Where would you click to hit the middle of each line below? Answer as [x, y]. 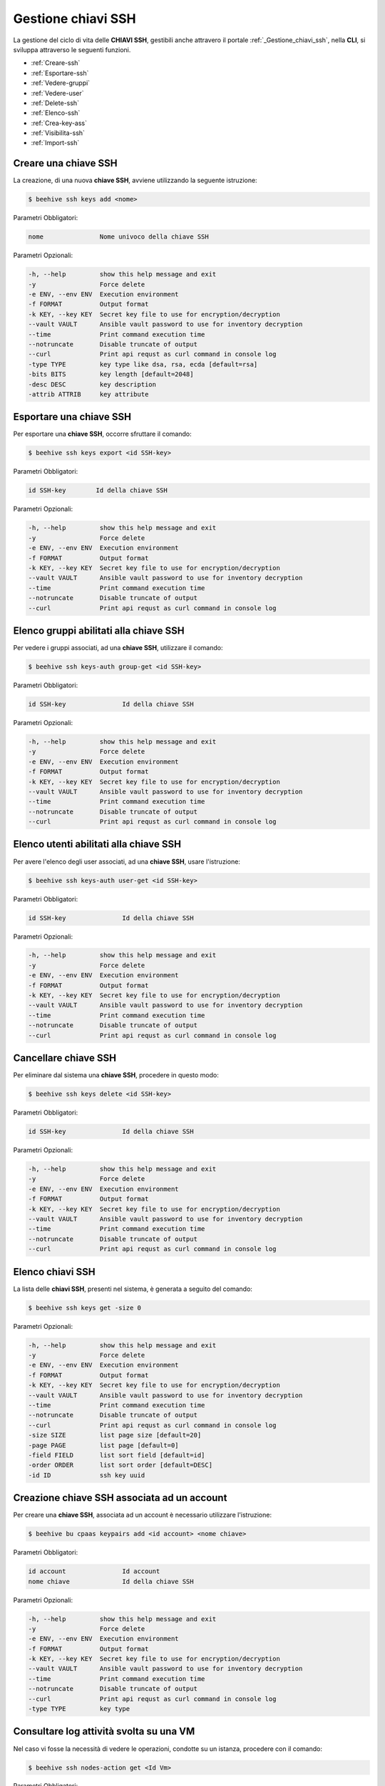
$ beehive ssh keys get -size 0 [85, 1308]
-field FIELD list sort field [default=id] [117, 1455]
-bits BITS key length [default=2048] [111, 374]
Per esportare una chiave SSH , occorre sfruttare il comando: [102, 434]
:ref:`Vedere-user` [58, 93]
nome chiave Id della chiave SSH [111, 1581]
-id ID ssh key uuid [87, 1475]
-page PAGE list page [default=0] [103, 1445]
